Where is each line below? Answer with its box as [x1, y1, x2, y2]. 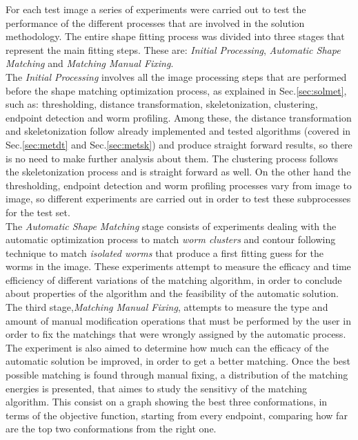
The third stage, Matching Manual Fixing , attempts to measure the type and [6, 300, 328, 314]
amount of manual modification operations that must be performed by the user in [6, 313, 351, 327]
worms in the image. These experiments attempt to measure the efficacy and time [6, 259, 351, 274]
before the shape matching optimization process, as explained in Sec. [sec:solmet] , [6, 83, 347, 97]
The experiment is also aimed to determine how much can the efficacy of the [6, 340, 329, 354]
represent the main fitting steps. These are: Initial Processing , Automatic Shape [6, 42, 341, 57]
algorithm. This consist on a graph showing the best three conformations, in [6, 394, 328, 409]
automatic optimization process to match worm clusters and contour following [6, 232, 336, 247]
